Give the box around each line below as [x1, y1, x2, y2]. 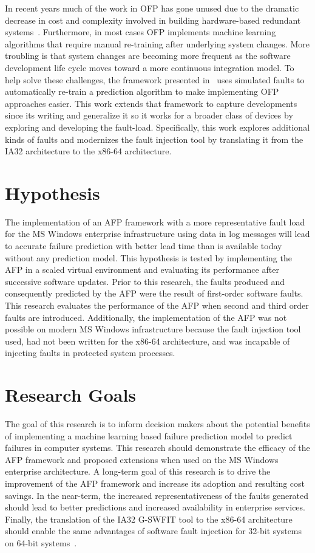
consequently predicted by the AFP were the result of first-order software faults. [5, 287, 303, 300]
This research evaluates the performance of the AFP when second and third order [5, 299, 309, 311]
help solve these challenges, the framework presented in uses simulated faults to [5, 73, 305, 86]
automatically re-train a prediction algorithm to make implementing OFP [5, 85, 279, 98]
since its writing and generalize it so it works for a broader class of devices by [5, 109, 293, 122]
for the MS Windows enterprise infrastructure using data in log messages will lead [5, 227, 310, 240]
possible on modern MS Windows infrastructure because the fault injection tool [5, 323, 301, 335]
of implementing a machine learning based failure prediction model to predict [5, 429, 293, 442]
